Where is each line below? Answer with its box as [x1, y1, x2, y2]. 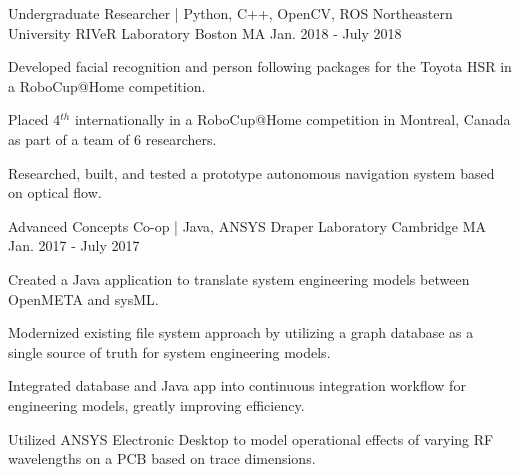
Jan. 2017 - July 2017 [8, 235, 140, 256]
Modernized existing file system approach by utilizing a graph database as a [8, 322, 474, 343]
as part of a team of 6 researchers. [8, 128, 217, 149]
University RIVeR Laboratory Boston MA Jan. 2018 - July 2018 [8, 22, 402, 43]
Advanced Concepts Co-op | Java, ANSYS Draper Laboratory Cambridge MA [8, 215, 487, 236]
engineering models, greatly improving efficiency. [8, 394, 305, 415]
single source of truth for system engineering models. [8, 341, 331, 362]
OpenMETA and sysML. [8, 288, 159, 309]
